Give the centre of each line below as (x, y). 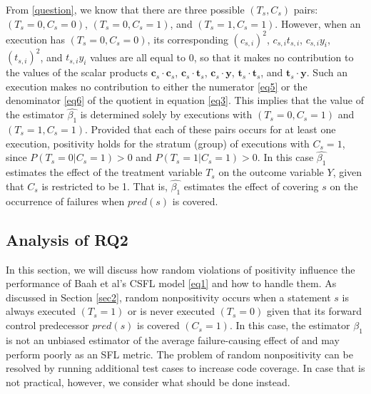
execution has (35, 39)
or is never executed (171, 311)
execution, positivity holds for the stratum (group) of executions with (158, 143)
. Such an (327, 72)
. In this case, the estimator (290, 325)
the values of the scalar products (77, 72)
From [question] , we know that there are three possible (125, 9)
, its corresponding (188, 39)
